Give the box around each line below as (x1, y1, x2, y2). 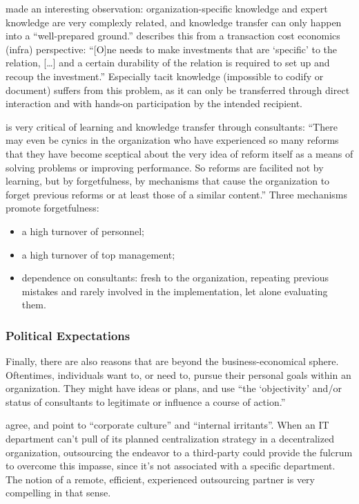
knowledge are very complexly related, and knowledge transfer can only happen (6, 15, 342, 29)
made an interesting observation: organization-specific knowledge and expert (6, 1, 328, 15)
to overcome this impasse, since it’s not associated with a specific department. (6, 458, 336, 473)
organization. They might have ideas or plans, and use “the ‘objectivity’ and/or (6, 381, 342, 395)
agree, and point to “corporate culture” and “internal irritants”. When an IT (6, 418, 329, 432)
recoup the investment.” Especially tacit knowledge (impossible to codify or (6, 68, 324, 83)
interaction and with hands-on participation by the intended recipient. (6, 96, 302, 111)
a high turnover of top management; (21, 247, 175, 261)
